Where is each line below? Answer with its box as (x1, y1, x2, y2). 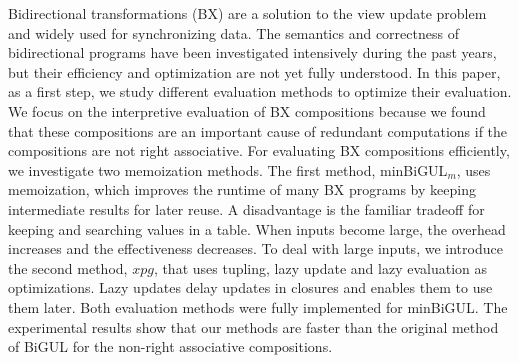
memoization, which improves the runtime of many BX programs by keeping (8, 179, 476, 200)
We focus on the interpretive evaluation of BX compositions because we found (8, 100, 486, 121)
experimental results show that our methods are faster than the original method (8, 316, 499, 337)
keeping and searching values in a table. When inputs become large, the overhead (8, 218, 506, 239)
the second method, (8, 257, 128, 278)
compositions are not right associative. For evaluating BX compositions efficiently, (8, 140, 510, 161)
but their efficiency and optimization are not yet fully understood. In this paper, (8, 61, 501, 82)
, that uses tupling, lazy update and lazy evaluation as (153, 257, 488, 278)
